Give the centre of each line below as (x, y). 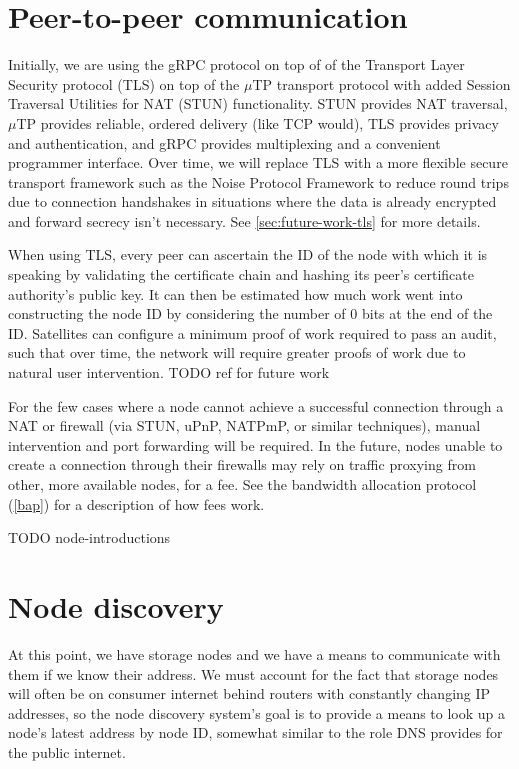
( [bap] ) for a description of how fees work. (136, 503)
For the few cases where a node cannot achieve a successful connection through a (256, 405)
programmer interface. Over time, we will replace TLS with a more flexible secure (258, 162)
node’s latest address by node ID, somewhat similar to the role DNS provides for (255, 732)
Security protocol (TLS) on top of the (124, 83)
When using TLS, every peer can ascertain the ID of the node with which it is (248, 254)
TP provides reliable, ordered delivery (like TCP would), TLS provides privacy (257, 122)
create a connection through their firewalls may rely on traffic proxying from (242, 464)
